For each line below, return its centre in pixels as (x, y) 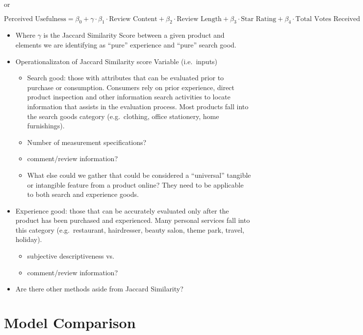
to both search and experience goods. (83, 194)
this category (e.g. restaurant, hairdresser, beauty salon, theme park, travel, (130, 229)
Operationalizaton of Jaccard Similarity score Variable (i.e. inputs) (117, 61)
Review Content (133, 19)
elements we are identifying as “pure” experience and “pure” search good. (126, 44)
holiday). (29, 239)
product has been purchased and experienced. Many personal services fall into (133, 220)
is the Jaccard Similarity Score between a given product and (134, 35)
